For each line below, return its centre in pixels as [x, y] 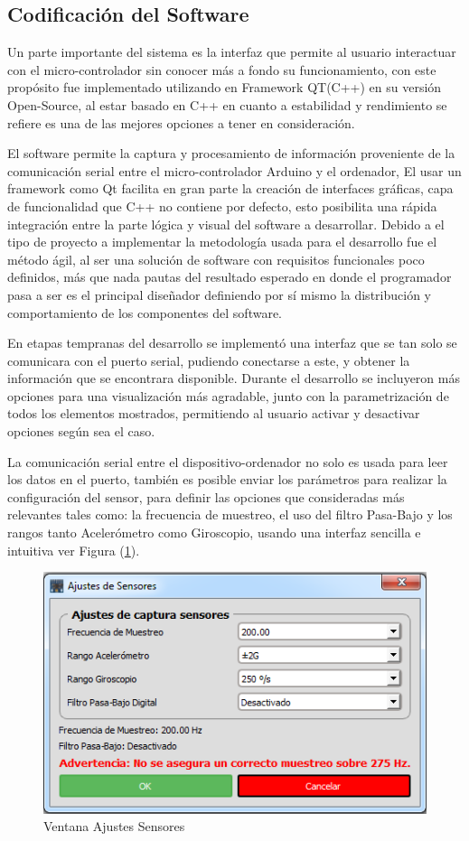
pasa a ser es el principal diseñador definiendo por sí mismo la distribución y [219, 294]
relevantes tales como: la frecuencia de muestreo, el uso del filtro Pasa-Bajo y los [230, 514]
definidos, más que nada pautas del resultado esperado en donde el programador [230, 277]
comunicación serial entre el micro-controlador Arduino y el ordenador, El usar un [234, 170]
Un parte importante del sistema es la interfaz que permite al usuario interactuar [232, 52]
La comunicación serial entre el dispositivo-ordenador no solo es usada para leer [228, 461]
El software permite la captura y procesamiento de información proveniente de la [231, 153]
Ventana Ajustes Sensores [114, 826]
